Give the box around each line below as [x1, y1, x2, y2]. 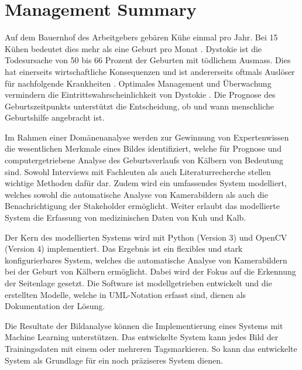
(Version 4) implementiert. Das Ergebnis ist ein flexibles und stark [5, 242, 243, 255]
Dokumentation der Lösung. [5, 300, 105, 312]
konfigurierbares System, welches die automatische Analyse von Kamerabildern [5, 253, 287, 266]
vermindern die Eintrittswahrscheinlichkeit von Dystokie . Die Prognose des [5, 88, 276, 101]
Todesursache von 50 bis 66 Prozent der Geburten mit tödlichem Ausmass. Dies [5, 54, 291, 66]
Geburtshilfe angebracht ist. [5, 111, 105, 124]
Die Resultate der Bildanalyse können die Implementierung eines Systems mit [5, 319, 283, 331]
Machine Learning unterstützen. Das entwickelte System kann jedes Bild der [5, 331, 279, 343]
